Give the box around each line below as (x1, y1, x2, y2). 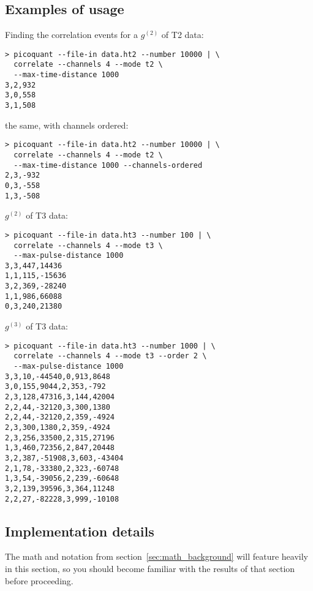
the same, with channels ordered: (5, 118, 129, 131)
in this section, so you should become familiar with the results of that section (5, 562, 295, 574)
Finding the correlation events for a (5, 28, 138, 41)
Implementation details (5, 521, 154, 540)
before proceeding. (5, 574, 74, 587)
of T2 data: (161, 28, 204, 41)
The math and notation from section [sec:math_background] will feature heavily (5, 550, 308, 563)
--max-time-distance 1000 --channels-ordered (13, 160, 203, 170)
